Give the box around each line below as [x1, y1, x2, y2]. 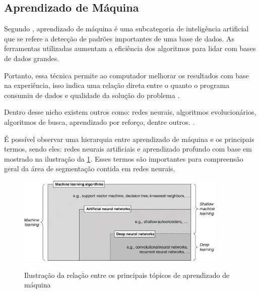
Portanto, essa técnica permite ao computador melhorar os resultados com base [4, 70, 249, 80]
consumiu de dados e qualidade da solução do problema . [4, 89, 180, 100]
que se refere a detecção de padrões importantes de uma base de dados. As [4, 33, 235, 43]
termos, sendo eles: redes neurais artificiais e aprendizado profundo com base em [4, 143, 252, 154]
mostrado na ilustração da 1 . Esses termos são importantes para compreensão [4, 153, 243, 164]
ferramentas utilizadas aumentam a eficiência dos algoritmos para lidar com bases [4, 43, 256, 54]
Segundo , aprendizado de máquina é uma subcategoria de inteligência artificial [4, 23, 249, 34]
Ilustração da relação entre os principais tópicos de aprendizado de [24, 269, 230, 280]
